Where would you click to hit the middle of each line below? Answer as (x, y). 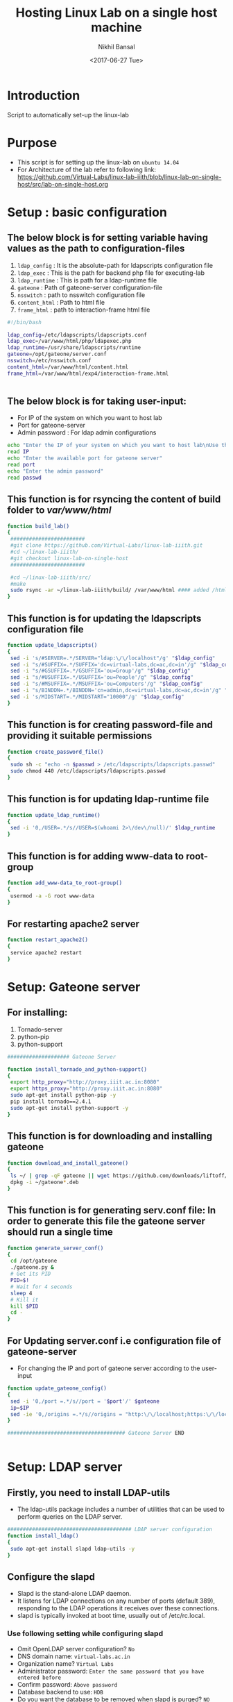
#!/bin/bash (24, 322)
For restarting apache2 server (74, 924)
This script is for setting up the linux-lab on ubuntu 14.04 (98, 162)
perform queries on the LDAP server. (70, 1517)
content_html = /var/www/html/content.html (68, 367)
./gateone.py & (32, 1267)
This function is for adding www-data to (96, 856)
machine (116, 27)
